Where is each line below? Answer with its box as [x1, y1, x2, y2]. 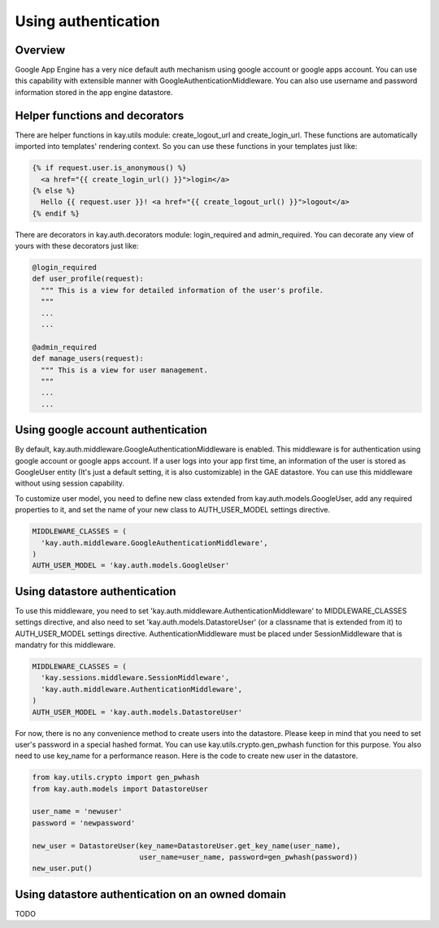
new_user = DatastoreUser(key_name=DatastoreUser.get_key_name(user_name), [32, 841, 341, 850]
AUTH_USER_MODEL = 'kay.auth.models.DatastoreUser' [32, 708, 243, 717]
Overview [15, 43, 66, 57]
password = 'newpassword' [32, 818, 136, 827]
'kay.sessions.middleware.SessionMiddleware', [41, 673, 230, 682]
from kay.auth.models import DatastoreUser [32, 784, 209, 793]
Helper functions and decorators [15, 108, 185, 122]
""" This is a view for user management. [41, 365, 209, 374]
